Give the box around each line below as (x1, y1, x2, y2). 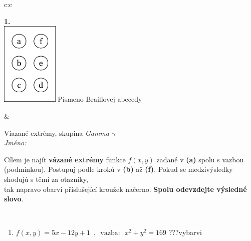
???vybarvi (168, 227, 202, 237)
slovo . (4, 193, 24, 204)
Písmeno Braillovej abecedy (58, 94, 142, 104)
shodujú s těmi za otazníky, (4, 173, 88, 184)
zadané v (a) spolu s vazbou (156, 154, 244, 164)
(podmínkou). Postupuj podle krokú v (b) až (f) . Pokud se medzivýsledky (4, 164, 233, 174)
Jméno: (4, 137, 27, 148)
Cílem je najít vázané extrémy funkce (4, 154, 126, 164)
